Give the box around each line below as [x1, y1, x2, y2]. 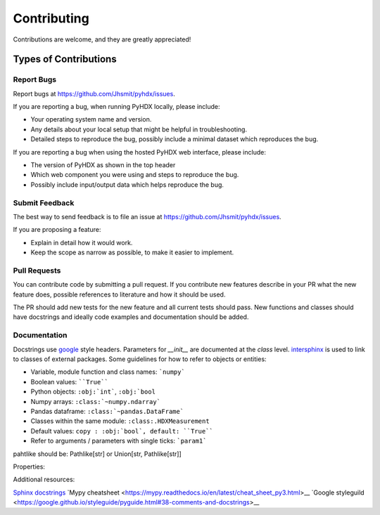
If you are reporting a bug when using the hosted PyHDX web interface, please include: [13, 148, 267, 156]
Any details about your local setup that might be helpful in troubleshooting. [30, 125, 248, 133]
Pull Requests [13, 266, 61, 275]
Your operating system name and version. [30, 115, 152, 124]
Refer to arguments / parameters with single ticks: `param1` [30, 436, 207, 445]
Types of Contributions [13, 53, 117, 65]
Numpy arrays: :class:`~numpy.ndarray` [30, 397, 161, 405]
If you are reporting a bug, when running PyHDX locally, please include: [13, 103, 221, 111]
